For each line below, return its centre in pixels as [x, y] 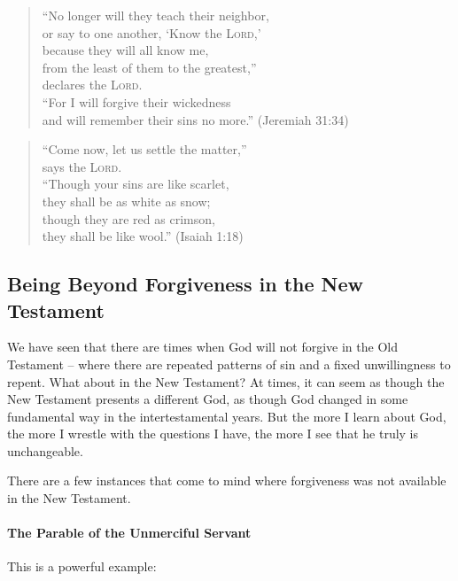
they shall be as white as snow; [126, 201]
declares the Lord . [92, 85]
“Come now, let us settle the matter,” [144, 149]
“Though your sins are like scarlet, [136, 184]
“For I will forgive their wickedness [136, 101]
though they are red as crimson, [128, 218]
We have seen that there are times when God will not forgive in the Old [202, 347]
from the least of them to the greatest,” [149, 67]
